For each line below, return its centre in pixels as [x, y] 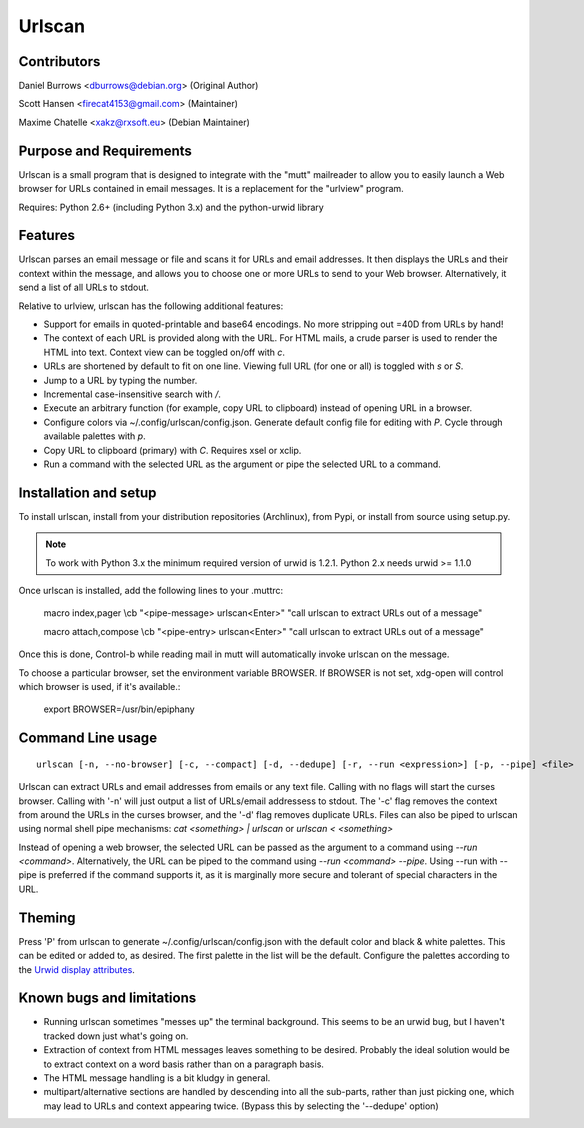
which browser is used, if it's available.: [99, 686]
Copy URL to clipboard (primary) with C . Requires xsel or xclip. [172, 450]
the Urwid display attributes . [76, 969]
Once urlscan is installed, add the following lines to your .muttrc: [151, 590]
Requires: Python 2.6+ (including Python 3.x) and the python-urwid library [171, 207]
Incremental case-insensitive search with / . [132, 394]
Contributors [59, 61]
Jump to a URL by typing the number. [120, 380]
